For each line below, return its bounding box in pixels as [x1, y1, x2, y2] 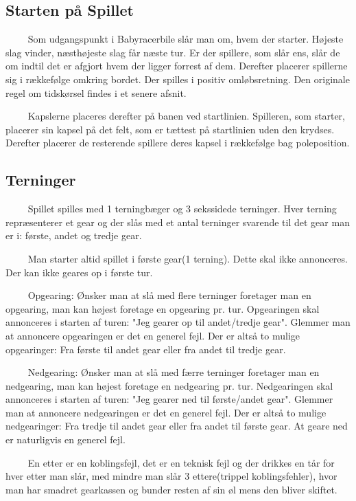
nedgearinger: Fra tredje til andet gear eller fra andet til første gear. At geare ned [5, 419, 348, 433]
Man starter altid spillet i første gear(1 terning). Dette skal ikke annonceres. [27, 251, 348, 265]
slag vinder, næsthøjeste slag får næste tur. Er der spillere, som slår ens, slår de [5, 45, 340, 59]
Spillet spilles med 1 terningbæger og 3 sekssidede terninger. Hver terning [27, 201, 337, 216]
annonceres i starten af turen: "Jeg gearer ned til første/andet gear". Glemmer [5, 392, 333, 406]
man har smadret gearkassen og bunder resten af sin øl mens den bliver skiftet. [5, 482, 337, 496]
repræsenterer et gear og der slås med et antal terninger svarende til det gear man [5, 214, 350, 229]
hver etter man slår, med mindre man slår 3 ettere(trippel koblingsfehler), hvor [5, 469, 337, 483]
